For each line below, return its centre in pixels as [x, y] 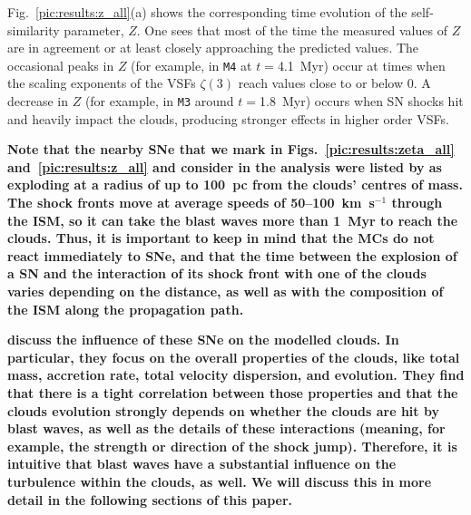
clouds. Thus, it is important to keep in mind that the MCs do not [221, 238]
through [417, 203]
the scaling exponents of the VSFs [102, 83]
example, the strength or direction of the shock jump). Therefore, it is [232, 446]
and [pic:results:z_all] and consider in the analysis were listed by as [225, 166]
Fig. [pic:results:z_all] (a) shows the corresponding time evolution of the [207, 12]
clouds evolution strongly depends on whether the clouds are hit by [223, 410]
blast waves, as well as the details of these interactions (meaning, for [226, 428]
